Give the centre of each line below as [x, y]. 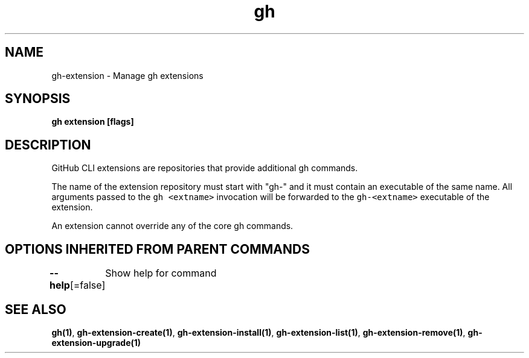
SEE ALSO [36, 309]
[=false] [88, 285]
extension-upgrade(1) [96, 342]
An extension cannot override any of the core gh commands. [172, 226]
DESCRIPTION [48, 145]
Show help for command [161, 273]
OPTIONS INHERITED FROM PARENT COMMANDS [157, 249]
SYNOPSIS [38, 99]
